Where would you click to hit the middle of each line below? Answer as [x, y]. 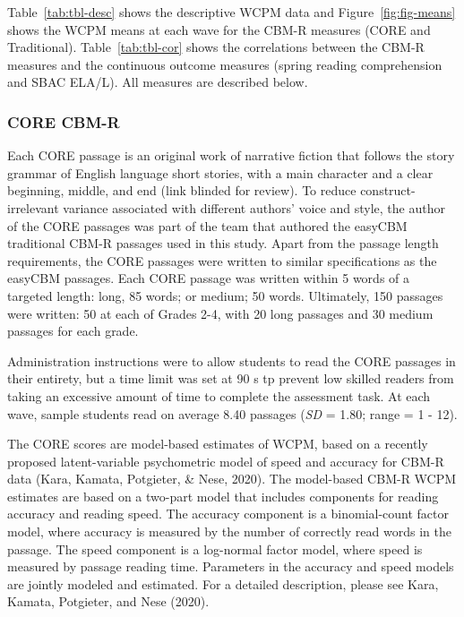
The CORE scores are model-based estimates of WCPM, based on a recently [218, 444]
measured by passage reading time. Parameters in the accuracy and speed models [231, 566]
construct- [388, 190]
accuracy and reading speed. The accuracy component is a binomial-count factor [228, 514]
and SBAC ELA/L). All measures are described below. [158, 82]
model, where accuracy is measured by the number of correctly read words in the [229, 531]
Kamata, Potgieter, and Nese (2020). [108, 601]
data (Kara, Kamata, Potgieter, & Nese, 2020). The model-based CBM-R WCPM [232, 479]
